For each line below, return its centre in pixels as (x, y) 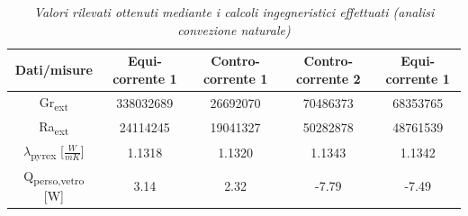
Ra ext (54, 127)
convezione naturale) (234, 29)
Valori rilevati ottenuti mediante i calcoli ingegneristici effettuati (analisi (234, 12)
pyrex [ (47, 152)
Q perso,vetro (54, 176)
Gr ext (54, 103)
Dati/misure (54, 69)
